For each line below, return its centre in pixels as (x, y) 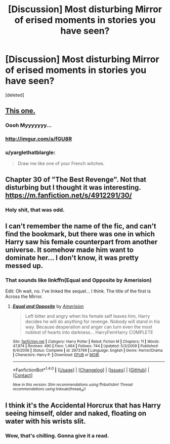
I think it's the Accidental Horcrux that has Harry (83, 405)
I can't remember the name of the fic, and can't (81, 226)
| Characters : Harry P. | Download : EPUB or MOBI (56, 355)
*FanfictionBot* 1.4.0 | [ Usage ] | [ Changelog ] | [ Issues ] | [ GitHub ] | (81, 369)
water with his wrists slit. (46, 421)
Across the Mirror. (24, 297)
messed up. (24, 266)
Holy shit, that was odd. (35, 210)
